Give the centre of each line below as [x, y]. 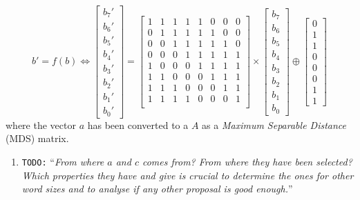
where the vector [41, 124]
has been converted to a [138, 124]
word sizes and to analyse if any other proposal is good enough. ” [157, 189]
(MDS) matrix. [37, 138]
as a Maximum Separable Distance [274, 124]
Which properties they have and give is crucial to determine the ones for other [188, 175]
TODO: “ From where [63, 162]
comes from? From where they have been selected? [247, 162]
